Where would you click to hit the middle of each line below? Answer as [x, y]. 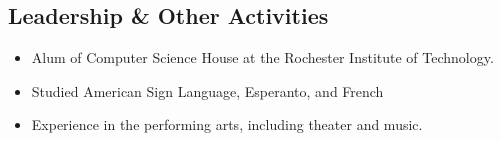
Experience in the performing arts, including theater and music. [227, 124]
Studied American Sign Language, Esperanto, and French [207, 90]
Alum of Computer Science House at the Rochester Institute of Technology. [262, 57]
